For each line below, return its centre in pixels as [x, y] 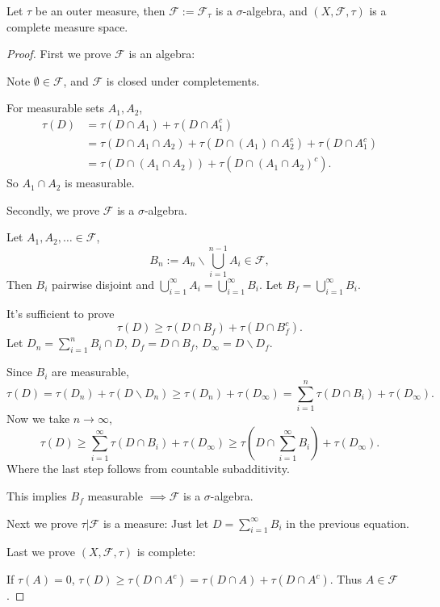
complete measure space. [67, 26]
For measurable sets [56, 108]
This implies [37, 496]
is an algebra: [162, 54]
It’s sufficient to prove [61, 313]
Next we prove [42, 523]
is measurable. [100, 183]
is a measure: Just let [156, 523]
